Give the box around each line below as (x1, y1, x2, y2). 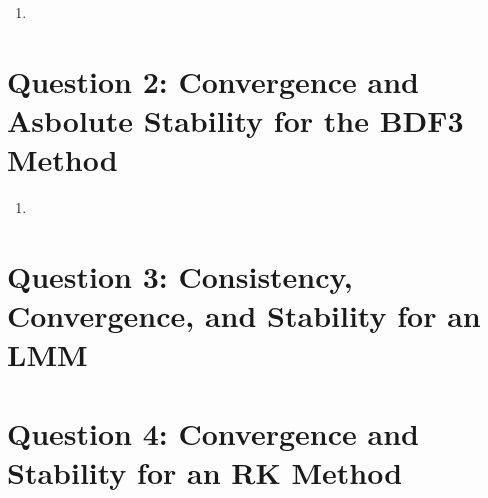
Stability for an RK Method (7, 451, 403, 492)
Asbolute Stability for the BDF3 (7, 99, 464, 140)
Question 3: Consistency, (7, 255, 353, 296)
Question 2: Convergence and (7, 60, 419, 101)
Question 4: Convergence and (7, 412, 419, 453)
